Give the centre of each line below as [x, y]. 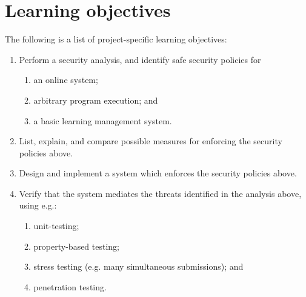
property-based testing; [77, 246]
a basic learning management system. [103, 120]
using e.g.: [38, 205]
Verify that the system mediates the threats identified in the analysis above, [160, 193]
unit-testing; [56, 226]
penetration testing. [70, 286]
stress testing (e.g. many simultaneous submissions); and [138, 266]
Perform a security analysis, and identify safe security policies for [140, 59]
